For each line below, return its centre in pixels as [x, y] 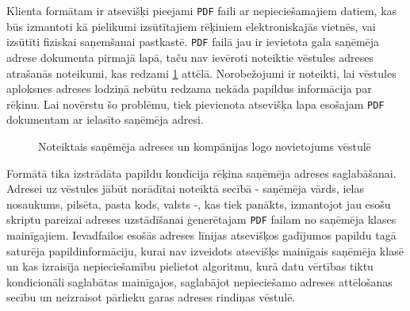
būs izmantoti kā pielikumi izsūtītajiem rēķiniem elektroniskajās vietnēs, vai [191, 26]
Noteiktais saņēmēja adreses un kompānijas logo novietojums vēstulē [205, 146]
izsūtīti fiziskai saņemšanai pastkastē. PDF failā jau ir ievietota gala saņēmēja [193, 42]
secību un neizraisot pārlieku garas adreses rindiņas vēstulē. [151, 297]
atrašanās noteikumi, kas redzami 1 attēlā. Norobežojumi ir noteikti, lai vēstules [201, 73]
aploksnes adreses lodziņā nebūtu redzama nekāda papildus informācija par [189, 88]
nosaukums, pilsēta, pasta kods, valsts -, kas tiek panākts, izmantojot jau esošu [199, 203]
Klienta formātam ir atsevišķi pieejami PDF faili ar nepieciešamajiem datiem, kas [202, 10]
